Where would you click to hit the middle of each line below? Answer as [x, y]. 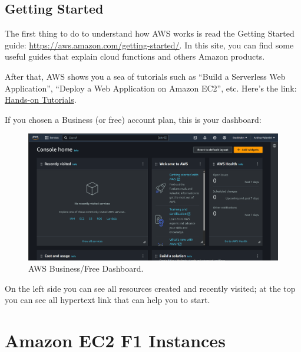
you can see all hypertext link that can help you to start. [107, 300]
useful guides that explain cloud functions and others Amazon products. [135, 56]
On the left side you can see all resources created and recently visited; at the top [150, 288]
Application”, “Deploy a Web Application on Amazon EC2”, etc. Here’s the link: [151, 88]
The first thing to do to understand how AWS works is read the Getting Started [150, 33]
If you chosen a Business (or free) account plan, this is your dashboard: [133, 119]
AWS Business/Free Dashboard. [86, 268]
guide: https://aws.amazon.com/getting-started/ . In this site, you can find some [149, 45]
